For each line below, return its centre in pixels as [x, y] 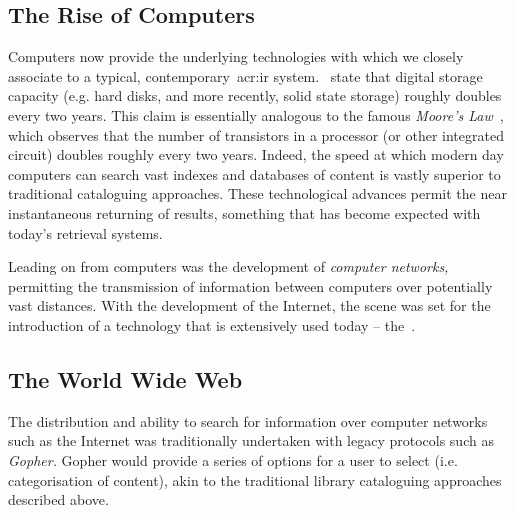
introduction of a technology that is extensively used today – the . [212, 324]
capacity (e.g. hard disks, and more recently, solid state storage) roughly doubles [255, 95]
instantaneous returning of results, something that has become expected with [244, 212]
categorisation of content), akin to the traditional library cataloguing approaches [255, 479]
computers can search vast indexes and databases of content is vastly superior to [254, 173]
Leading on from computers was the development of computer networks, [228, 266]
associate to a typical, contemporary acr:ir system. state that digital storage [245, 75]
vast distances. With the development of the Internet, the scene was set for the [249, 305]
